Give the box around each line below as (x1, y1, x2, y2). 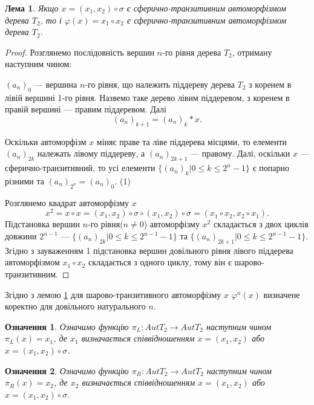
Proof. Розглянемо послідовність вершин (5, 45, 155, 58)
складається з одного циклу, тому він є (88, 256, 232, 268)
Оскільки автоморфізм (5, 135, 87, 147)
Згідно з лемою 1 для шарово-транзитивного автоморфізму (5, 288, 221, 300)
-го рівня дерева (162, 45, 221, 58)
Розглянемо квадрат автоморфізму (5, 196, 129, 209)
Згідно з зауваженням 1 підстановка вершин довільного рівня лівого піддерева (5, 244, 293, 256)
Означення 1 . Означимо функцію (5, 320, 129, 332)
